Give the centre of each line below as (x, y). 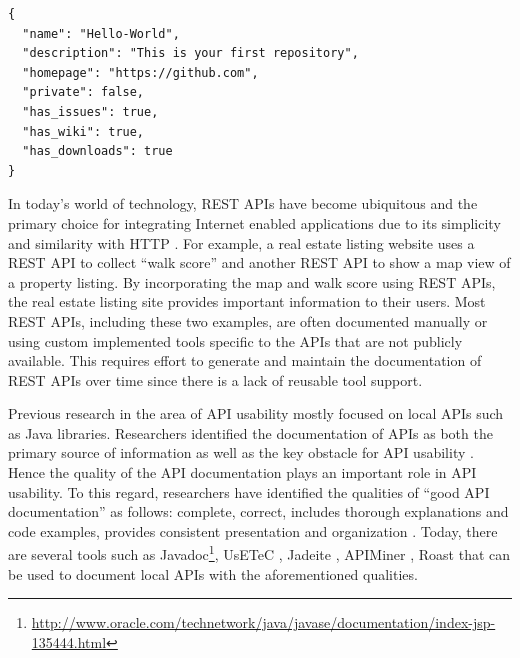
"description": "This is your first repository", (190, 53)
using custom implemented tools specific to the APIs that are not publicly (235, 340)
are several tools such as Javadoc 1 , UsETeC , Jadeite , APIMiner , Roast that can (259, 553)
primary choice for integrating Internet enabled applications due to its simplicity (254, 222)
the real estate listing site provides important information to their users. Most (247, 301)
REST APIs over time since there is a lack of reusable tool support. (215, 379)
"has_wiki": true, (83, 131)
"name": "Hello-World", (101, 33)
